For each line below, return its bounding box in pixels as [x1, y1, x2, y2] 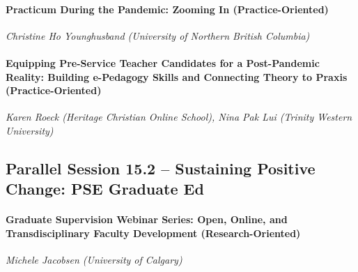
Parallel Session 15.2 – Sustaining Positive [6, 157, 316, 179]
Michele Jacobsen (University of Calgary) [6, 252, 182, 267]
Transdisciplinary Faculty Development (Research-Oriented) [6, 225, 301, 240]
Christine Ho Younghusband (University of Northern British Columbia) [6, 28, 310, 43]
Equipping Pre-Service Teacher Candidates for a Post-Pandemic [6, 55, 320, 70]
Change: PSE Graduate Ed [6, 178, 204, 199]
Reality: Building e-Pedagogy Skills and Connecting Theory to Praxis [6, 69, 348, 84]
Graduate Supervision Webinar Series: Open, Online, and [6, 212, 288, 227]
